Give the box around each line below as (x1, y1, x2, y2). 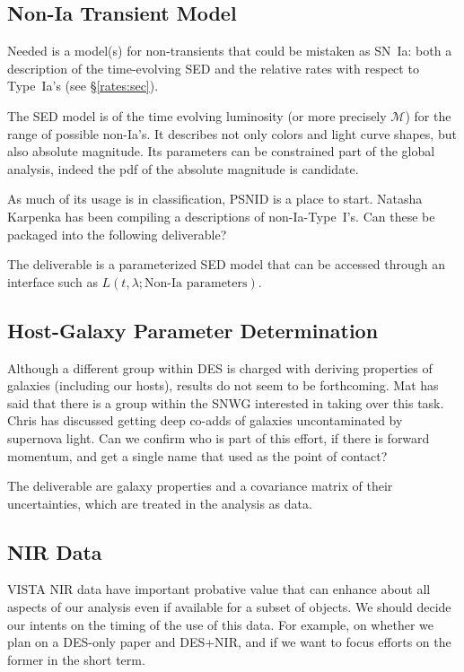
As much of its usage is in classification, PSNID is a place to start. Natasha (7, 189, 423, 208)
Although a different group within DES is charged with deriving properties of (7, 358, 433, 377)
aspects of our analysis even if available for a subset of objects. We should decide (7, 598, 451, 616)
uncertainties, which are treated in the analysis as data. (7, 493, 312, 512)
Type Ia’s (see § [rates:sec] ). (7, 76, 159, 95)
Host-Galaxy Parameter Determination (7, 316, 379, 344)
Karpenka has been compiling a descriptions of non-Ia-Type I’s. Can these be (7, 206, 435, 225)
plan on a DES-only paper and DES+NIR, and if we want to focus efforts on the (7, 633, 451, 651)
